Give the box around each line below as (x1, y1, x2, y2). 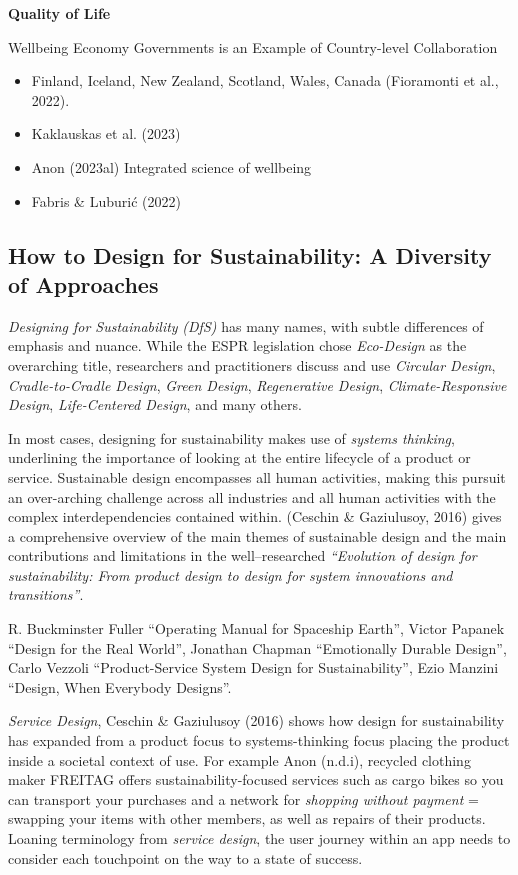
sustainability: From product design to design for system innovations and (8, 564, 453, 585)
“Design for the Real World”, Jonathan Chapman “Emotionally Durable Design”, (8, 637, 507, 658)
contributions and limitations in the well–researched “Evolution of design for (8, 545, 477, 566)
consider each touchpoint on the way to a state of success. (8, 847, 363, 868)
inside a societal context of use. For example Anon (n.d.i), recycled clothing (8, 749, 471, 770)
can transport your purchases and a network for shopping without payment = (8, 788, 479, 809)
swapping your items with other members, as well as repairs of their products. (8, 808, 486, 829)
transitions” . (8, 584, 84, 605)
